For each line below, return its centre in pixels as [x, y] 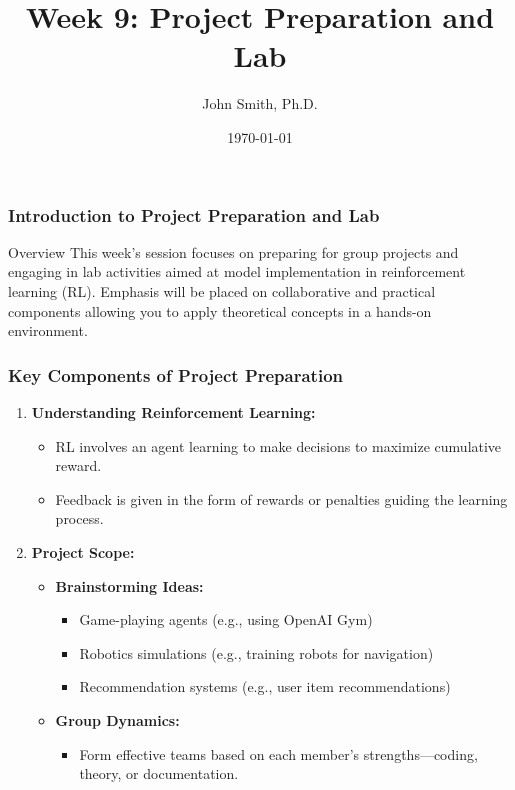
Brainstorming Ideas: [129, 585]
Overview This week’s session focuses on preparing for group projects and [233, 251]
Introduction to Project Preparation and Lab [194, 214]
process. [79, 518]
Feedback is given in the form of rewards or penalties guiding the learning [281, 498]
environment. [48, 330]
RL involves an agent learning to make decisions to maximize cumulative [278, 445]
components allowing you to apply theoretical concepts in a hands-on [220, 310]
